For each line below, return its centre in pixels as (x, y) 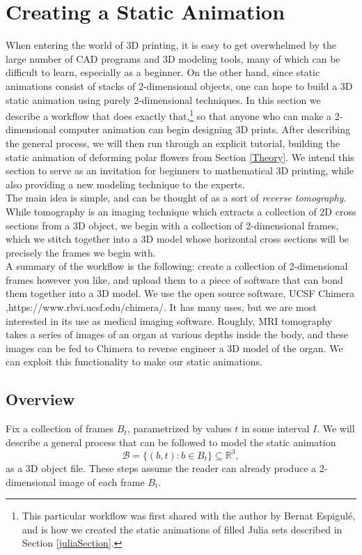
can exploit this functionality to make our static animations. (134, 362)
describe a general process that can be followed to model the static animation (171, 442)
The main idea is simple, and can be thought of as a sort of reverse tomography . (176, 198)
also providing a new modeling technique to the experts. (125, 184)
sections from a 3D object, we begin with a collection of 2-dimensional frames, (172, 225)
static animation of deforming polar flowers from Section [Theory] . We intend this (180, 157)
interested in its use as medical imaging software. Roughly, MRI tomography (169, 320)
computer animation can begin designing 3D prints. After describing (205, 129)
